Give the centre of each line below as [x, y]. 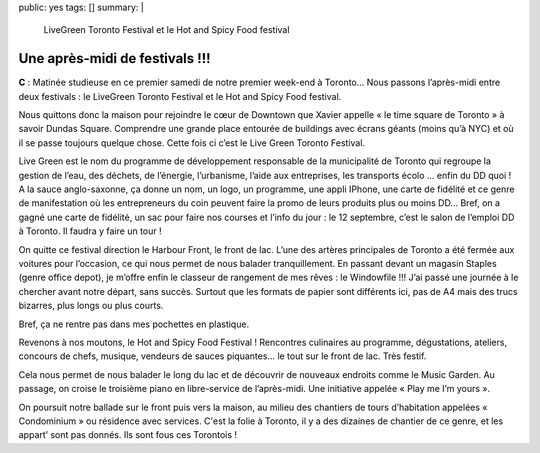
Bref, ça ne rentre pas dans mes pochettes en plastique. [134, 324]
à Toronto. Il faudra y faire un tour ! [90, 231]
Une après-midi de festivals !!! [114, 58]
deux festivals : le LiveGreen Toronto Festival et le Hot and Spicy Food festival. [180, 96]
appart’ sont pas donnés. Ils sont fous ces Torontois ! [128, 435]
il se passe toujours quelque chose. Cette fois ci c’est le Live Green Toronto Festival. [191, 142]
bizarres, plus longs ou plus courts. [91, 306]
